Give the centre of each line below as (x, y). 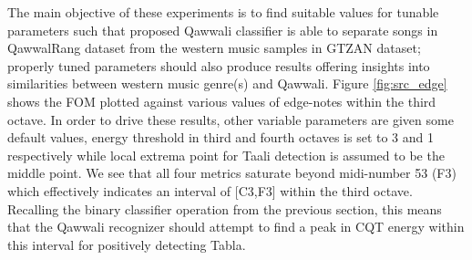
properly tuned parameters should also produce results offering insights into (219, 65)
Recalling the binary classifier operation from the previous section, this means (225, 208)
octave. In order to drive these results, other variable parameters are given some (231, 119)
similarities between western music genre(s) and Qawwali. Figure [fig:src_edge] (227, 83)
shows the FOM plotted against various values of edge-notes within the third (222, 101)
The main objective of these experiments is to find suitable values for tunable (223, 12)
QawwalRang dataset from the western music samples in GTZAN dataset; (214, 48)
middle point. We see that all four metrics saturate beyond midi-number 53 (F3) (232, 173)
